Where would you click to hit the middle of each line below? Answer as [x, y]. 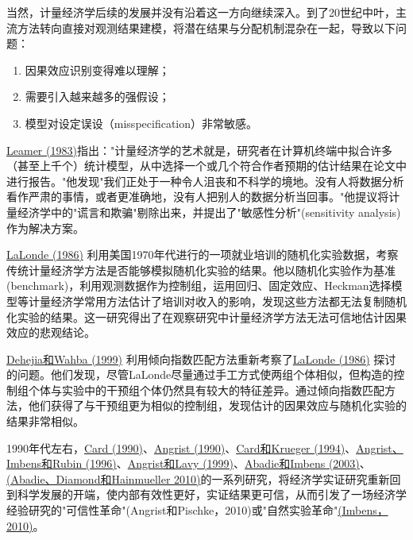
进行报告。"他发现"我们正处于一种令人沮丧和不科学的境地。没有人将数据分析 [205, 181]
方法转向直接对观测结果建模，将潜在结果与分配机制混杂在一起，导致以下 [206, 27]
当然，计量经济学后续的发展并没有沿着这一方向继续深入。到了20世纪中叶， [201, 12]
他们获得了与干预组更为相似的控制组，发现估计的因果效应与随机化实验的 [217, 405]
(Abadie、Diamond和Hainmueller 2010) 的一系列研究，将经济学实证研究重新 [198, 478]
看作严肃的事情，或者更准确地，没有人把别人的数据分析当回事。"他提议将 [198, 197]
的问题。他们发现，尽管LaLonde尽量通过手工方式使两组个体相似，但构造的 [200, 374]
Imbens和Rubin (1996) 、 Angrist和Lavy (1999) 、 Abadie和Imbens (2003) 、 [189, 463]
